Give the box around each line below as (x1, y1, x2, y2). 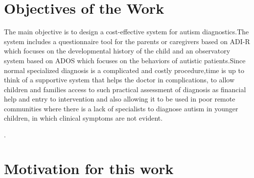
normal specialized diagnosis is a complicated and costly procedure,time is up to (4, 65, 244, 75)
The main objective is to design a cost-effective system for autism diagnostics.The (4, 26, 249, 37)
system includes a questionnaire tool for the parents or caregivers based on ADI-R (4, 36, 250, 46)
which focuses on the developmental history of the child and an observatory (4, 46, 231, 56)
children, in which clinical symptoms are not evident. (4, 113, 163, 123)
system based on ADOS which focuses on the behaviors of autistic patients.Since (4, 55, 246, 65)
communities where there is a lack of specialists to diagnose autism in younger (4, 103, 238, 113)
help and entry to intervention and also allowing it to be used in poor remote (4, 94, 235, 104)
